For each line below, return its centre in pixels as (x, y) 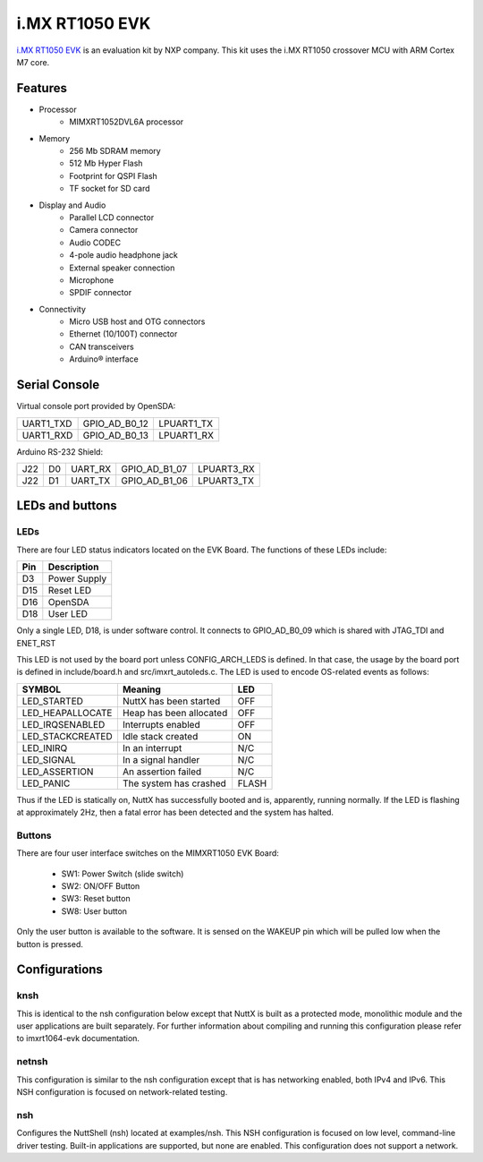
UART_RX (91, 468)
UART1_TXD (47, 423)
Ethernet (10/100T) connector (123, 334)
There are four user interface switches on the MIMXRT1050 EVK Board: (148, 853)
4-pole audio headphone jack (123, 255)
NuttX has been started (171, 701)
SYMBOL (42, 689)
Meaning (141, 689)
